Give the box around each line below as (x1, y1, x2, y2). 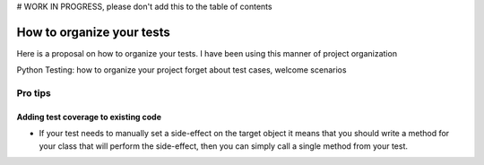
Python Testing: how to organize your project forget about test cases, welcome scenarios (16, 65, 347, 75)
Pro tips (16, 87, 51, 100)
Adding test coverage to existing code (16, 111, 161, 122)
